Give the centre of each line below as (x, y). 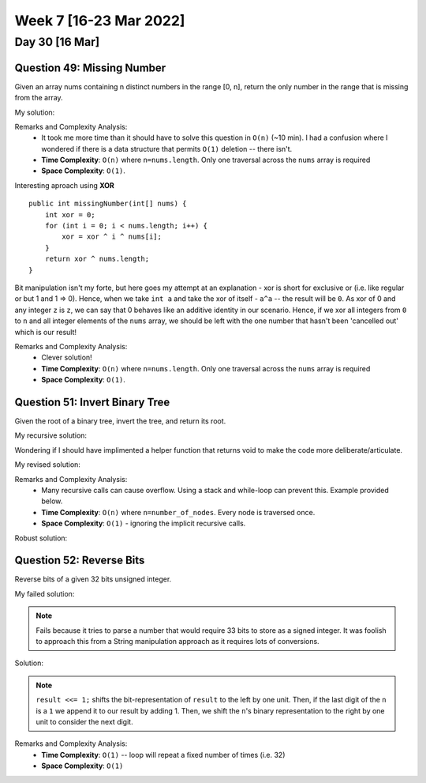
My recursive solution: (50, 435)
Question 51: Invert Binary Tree (92, 402)
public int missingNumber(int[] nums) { (108, 204)
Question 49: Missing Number (90, 68)
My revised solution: (47, 465)
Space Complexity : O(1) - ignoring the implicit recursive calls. (144, 523)
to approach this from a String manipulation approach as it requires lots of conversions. (177, 641)
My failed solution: (45, 593)
